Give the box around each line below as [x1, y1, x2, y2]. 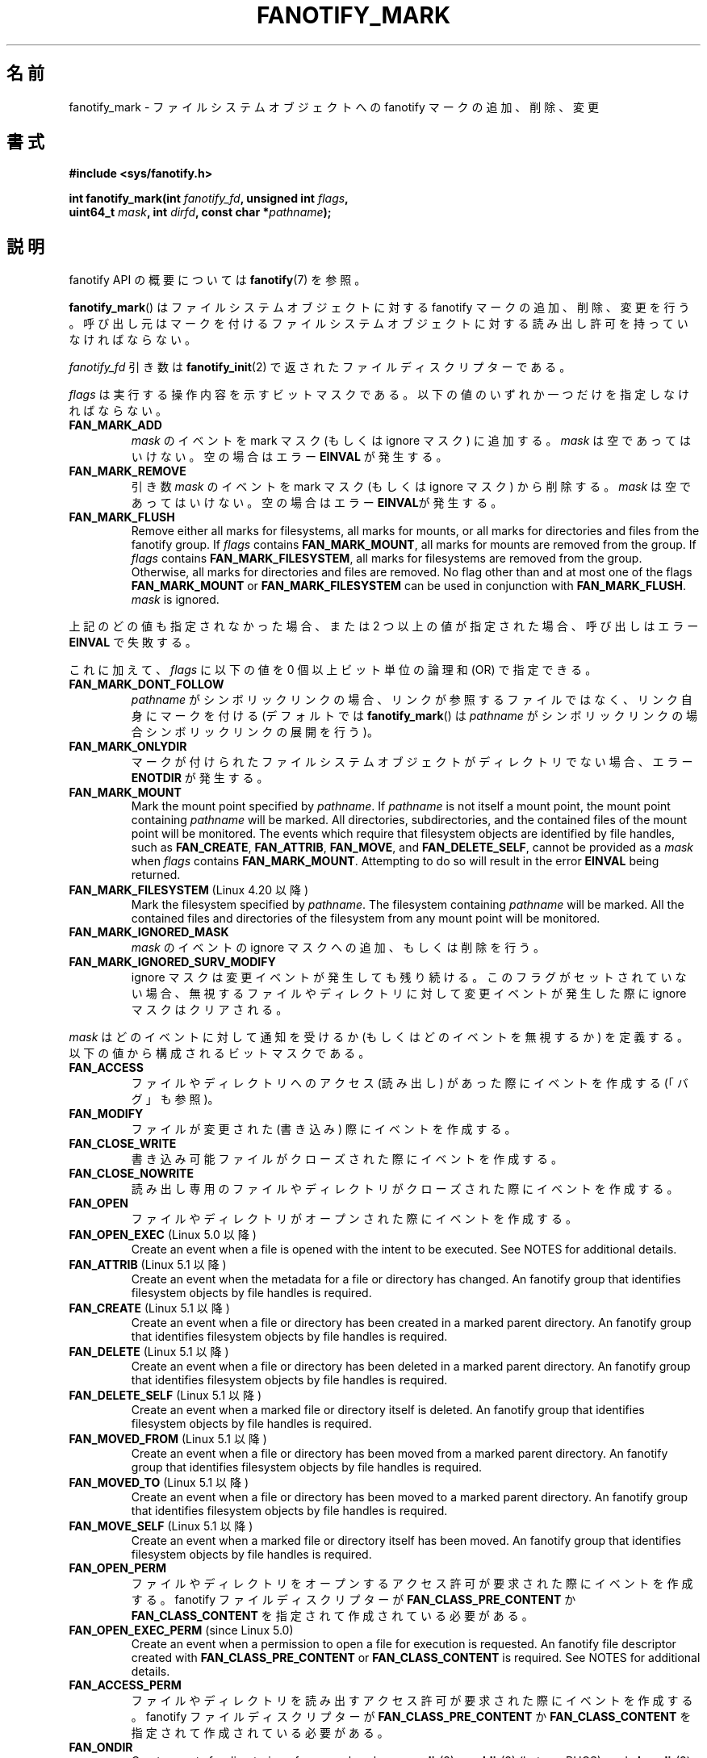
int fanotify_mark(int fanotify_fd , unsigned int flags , [69, 191, 349, 206]
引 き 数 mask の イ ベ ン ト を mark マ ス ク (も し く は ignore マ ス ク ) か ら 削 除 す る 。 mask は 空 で [131, 479, 691, 494]
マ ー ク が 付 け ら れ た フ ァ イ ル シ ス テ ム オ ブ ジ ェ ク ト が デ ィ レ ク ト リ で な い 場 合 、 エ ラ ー [131, 755, 693, 769]
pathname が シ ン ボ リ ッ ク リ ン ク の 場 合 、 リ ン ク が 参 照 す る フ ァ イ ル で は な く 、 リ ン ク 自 [131, 693, 692, 707]
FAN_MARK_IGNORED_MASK [69, 925, 229, 940]
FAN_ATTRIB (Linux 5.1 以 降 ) [69, 1258, 227, 1272]
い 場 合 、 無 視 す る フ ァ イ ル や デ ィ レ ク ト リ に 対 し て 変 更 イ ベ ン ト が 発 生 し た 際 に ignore [131, 986, 687, 1001]
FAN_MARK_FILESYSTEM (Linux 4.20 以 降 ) [69, 883, 309, 898]
